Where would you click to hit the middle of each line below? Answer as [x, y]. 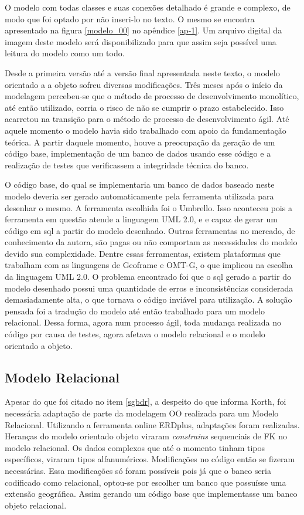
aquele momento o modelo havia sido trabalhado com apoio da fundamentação [146, 130]
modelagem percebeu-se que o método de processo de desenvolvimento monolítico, [152, 96]
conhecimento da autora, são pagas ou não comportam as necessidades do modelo [151, 242]
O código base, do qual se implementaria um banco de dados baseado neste [140, 184]
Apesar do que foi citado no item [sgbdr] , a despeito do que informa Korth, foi [146, 402]
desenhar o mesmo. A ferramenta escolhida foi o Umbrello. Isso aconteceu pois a [148, 207]
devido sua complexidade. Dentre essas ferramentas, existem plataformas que [143, 253]
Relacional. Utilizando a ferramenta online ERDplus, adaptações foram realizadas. [152, 424]
